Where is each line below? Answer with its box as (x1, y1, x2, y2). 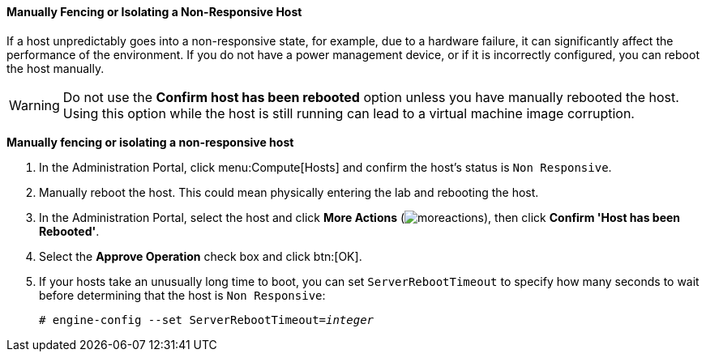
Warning (9, 96, 60, 113)
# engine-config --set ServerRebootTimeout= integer (39, 313, 374, 326)
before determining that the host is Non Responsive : (39, 288, 326, 302)
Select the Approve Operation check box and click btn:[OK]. (39, 249, 362, 263)
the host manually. (6, 61, 105, 75)
